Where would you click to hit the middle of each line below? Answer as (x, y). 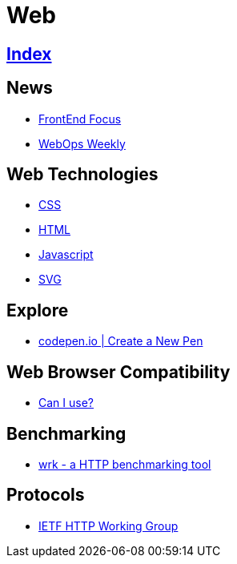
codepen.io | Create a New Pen (121, 341)
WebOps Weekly (82, 143)
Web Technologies (82, 175)
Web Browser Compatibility (118, 372)
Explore (38, 310)
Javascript (66, 255)
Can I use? (66, 403)
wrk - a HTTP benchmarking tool (125, 464)
